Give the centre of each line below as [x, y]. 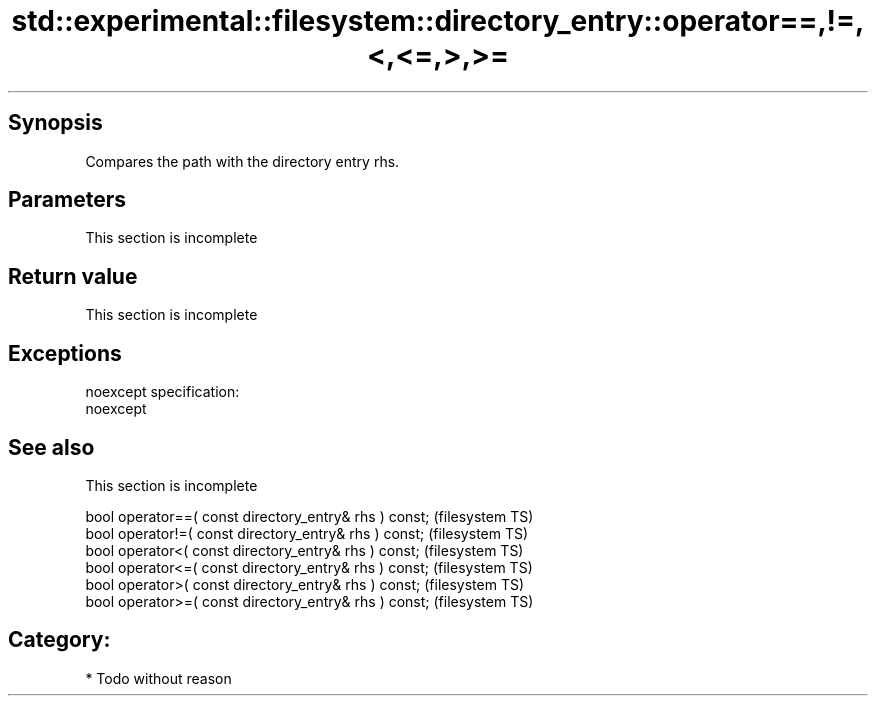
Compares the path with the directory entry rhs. [242, 161]
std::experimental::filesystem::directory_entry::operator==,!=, [438, 21]
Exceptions [65, 353]
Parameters [67, 200]
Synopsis [55, 123]
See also [51, 447]
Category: [59, 640]
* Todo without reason [158, 678]
